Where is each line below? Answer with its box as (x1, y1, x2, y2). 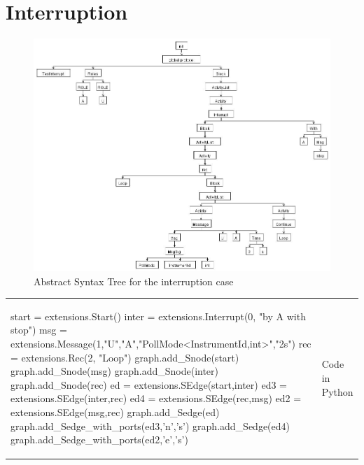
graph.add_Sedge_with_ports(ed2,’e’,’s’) (10, 432, 188, 447)
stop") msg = (10, 322, 67, 337)
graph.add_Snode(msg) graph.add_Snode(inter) (10, 364, 219, 378)
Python (321, 384, 353, 399)
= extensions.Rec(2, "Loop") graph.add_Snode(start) (10, 350, 239, 364)
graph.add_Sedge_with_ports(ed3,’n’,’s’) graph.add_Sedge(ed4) (10, 418, 290, 433)
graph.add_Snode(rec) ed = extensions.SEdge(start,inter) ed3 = (10, 377, 287, 392)
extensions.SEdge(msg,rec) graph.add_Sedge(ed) (10, 405, 220, 419)
